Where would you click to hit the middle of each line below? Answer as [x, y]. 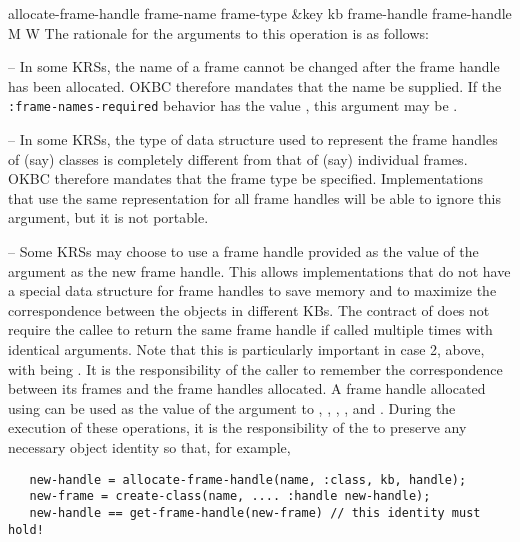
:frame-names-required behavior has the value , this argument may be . [233, 105]
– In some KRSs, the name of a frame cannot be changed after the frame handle [254, 66]
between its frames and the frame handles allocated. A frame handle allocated [247, 388]
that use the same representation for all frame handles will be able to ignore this [254, 197]
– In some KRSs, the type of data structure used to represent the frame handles [253, 139]
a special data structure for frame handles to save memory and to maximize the [252, 290]
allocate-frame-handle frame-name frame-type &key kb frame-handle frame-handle [260, 13]
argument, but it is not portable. [108, 217]
